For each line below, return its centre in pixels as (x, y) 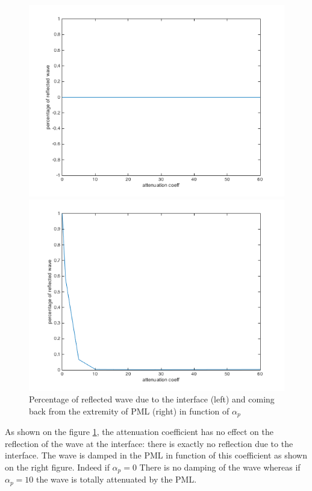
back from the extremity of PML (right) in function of (129, 411)
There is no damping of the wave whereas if (220, 467)
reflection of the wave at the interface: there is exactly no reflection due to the (149, 443)
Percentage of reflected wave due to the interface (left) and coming (152, 399)
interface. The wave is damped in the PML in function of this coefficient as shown (156, 455)
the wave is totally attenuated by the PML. (117, 479)
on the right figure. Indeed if (57, 467)
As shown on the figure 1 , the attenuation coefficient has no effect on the (139, 432)
